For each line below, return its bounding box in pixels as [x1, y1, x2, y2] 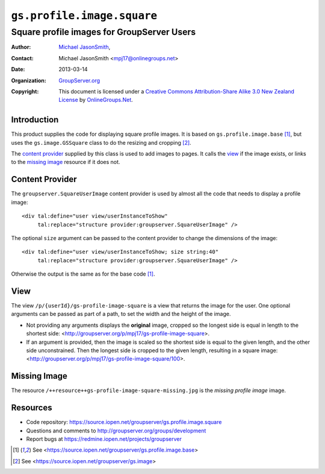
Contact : [11, 54, 34, 62]
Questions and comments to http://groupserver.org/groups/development [26, 427, 206, 434]
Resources [11, 403, 52, 413]
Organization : [11, 77, 46, 84]
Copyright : [11, 87, 39, 95]
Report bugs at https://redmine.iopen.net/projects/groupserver [26, 435, 182, 443]
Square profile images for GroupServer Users [11, 27, 196, 37]
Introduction [11, 115, 59, 125]
